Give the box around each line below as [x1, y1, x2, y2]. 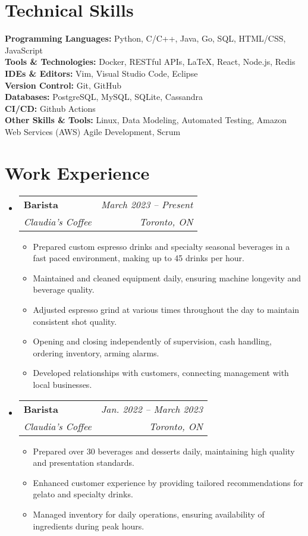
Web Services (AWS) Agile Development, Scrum [5, 125, 181, 137]
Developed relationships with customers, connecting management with [33, 366, 289, 379]
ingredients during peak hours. [33, 519, 144, 532]
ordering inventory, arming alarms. [33, 346, 159, 359]
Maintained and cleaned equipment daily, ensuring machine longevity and [33, 271, 301, 284]
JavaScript [5, 43, 43, 56]
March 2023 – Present [100, 197, 193, 211]
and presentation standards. [33, 456, 134, 469]
